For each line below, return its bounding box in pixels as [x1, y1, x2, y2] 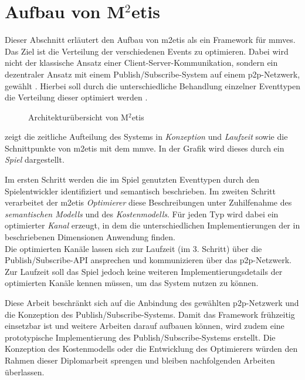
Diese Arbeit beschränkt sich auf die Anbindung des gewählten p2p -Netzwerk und [5, 297, 299, 308]
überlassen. [5, 365, 45, 378]
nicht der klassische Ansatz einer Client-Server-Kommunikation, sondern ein [5, 56, 278, 69]
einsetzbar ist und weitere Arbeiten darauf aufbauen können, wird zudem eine [5, 320, 284, 332]
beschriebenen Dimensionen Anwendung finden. [5, 231, 175, 243]
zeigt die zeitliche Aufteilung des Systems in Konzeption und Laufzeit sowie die [5, 130, 288, 143]
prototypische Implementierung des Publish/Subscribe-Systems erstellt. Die [5, 331, 276, 343]
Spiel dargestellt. [5, 153, 65, 166]
